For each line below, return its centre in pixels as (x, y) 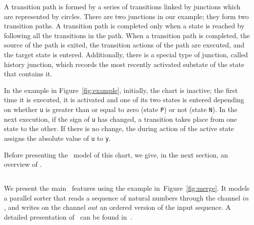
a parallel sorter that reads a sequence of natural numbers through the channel (122, 197)
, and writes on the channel (45, 207)
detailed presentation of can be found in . (68, 216)
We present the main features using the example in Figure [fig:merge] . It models (127, 188)
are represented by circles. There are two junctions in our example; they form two (127, 16)
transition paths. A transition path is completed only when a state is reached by (124, 26)
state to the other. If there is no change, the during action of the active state (119, 128)
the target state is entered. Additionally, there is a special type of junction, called (126, 54)
